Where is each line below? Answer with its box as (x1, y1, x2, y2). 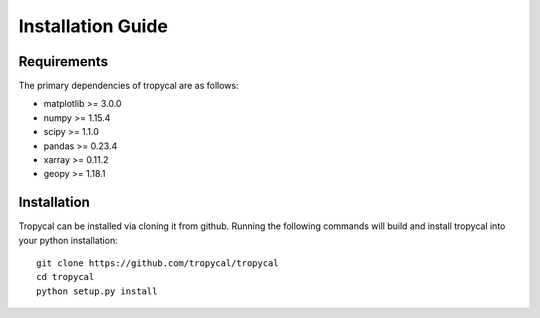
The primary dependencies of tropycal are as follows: (18, 80, 239, 92)
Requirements (18, 53, 109, 70)
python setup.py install (36, 285, 158, 297)
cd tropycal (36, 271, 95, 283)
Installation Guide (18, 15, 169, 37)
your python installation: (18, 234, 119, 246)
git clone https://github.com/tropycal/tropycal (36, 258, 279, 269)
